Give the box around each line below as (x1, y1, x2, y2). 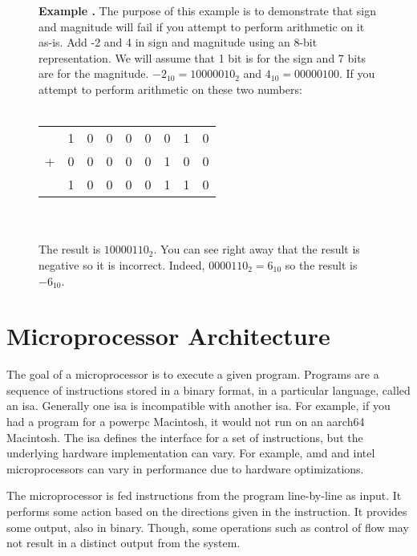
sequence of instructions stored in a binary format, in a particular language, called (6, 381, 411, 398)
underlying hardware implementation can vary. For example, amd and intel (6, 444, 375, 461)
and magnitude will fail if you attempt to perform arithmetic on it (38, 18, 365, 34)
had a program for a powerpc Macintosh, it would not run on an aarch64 (6, 413, 365, 430)
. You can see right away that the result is (153, 241, 360, 258)
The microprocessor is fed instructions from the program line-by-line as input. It (6, 487, 402, 504)
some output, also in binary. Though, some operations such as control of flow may (6, 518, 409, 535)
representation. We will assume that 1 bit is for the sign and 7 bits (38, 49, 366, 66)
